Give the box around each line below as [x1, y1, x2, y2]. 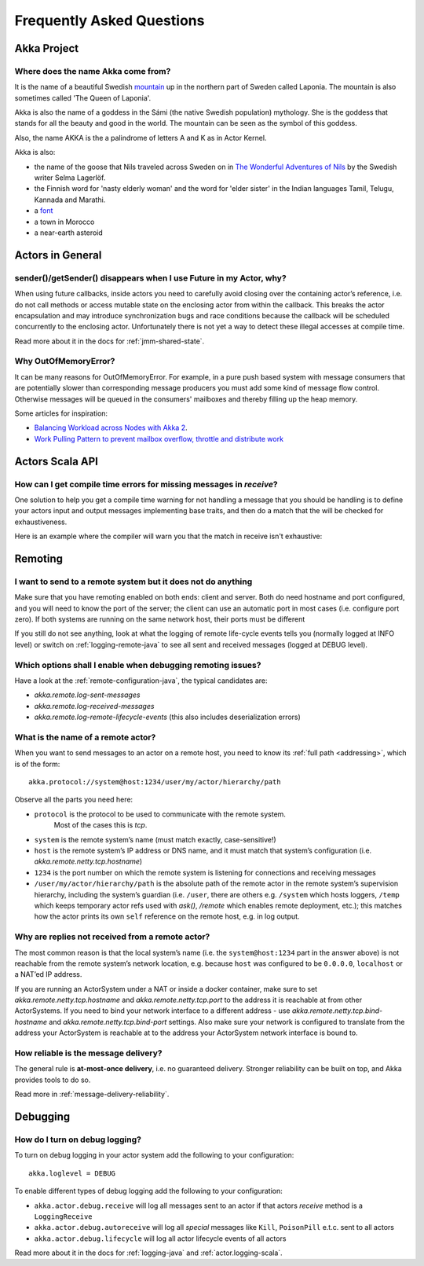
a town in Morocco [34, 217, 95, 226]
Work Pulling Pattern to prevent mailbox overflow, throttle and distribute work [34, 434, 284, 443]
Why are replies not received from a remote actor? [14, 931, 210, 942]
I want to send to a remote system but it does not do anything [14, 576, 253, 587]
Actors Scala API [14, 454, 98, 468]
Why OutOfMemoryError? [14, 356, 115, 367]
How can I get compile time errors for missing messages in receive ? [14, 479, 278, 490]
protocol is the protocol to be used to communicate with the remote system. [34, 809, 287, 819]
